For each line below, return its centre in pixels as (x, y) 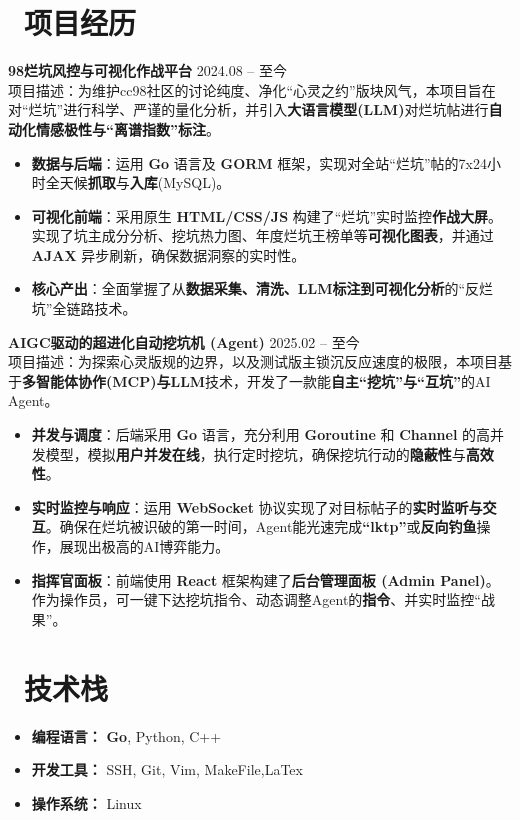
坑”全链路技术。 (84, 308)
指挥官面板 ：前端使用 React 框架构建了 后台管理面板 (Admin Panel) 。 (265, 579)
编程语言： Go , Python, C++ (126, 735)
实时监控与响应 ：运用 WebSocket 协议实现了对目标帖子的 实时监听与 (257, 506)
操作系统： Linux (86, 802)
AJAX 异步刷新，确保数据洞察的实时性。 (168, 254)
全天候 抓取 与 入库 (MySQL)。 (138, 182)
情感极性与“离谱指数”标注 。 (127, 128)
